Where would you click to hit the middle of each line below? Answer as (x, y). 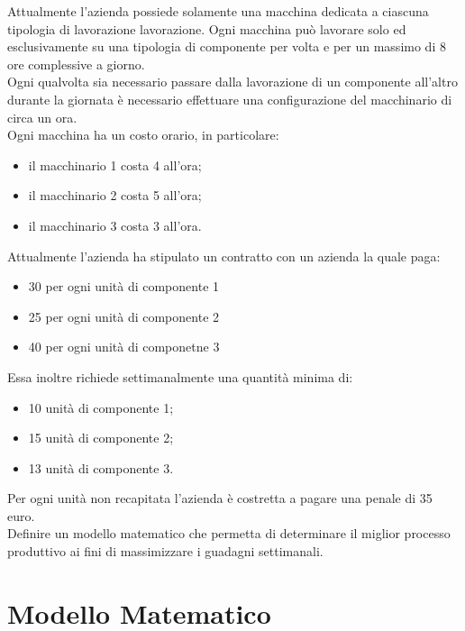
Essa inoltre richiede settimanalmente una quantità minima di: (180, 376)
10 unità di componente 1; (101, 407)
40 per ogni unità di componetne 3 (124, 347)
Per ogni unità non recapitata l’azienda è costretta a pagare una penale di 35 (220, 498)
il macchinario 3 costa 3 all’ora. (115, 225)
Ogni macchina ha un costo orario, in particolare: (143, 135)
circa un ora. (42, 117)
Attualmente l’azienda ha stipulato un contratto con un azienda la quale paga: (224, 256)
